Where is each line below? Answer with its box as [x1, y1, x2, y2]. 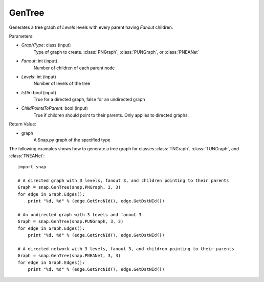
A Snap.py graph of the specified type [33, 137, 110, 143]
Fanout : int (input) [21, 58, 58, 64]
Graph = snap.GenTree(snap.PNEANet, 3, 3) [18, 253, 121, 259]
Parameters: [9, 33, 34, 39]
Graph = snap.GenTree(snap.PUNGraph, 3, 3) [18, 219, 124, 224]
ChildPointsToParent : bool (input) [21, 105, 88, 111]
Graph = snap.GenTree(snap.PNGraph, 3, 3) [18, 184, 121, 190]
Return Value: [9, 121, 37, 127]
